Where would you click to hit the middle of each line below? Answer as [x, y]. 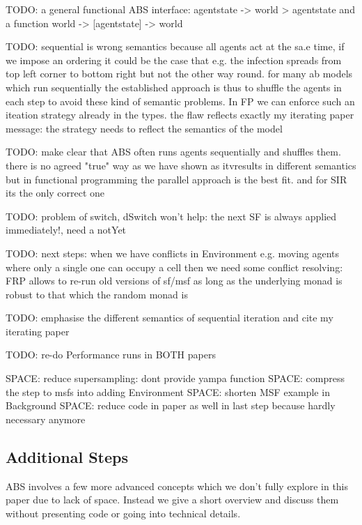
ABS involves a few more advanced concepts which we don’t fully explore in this [177, 486]
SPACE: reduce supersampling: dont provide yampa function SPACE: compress [175, 378]
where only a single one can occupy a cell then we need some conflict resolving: [174, 267]
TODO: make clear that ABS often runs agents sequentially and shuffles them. [173, 152]
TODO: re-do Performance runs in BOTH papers [111, 355]
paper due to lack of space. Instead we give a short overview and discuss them [172, 500]
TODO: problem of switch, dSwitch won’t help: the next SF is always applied [171, 216]
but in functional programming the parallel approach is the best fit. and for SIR [176, 179]
